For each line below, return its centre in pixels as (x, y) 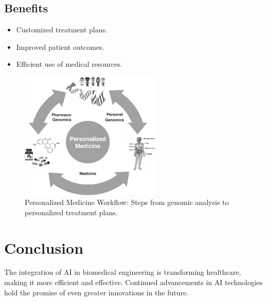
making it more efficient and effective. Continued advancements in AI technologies (133, 282)
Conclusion (44, 247)
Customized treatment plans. (62, 30)
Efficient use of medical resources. (69, 64)
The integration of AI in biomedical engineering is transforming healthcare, (123, 272)
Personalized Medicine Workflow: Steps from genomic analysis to (127, 202)
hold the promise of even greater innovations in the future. (96, 292)
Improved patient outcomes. (60, 46)
